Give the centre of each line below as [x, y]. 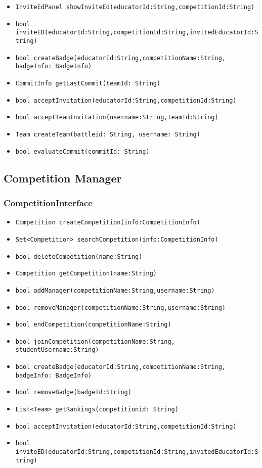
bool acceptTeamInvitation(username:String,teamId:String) [117, 118]
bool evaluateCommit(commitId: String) [82, 151]
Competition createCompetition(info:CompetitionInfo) [108, 223]
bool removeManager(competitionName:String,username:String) [121, 308]
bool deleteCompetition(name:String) [79, 256]
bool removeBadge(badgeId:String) [73, 392]
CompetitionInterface [48, 202]
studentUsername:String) [57, 350]
